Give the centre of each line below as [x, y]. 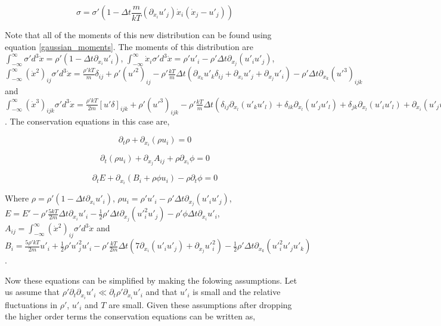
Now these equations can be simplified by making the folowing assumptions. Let [151, 280]
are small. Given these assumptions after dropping [200, 304]
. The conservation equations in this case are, [87, 121]
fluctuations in [31, 304]
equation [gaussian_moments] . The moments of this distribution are [129, 46]
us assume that [32, 292]
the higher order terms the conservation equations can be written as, [130, 316]
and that [162, 292]
